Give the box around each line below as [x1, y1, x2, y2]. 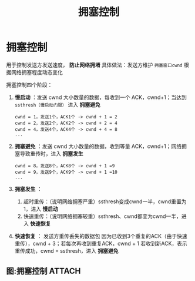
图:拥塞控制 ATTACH [6, 266, 81, 276]
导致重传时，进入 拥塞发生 [19, 150, 83, 157]
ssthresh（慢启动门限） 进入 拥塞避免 [14, 101, 101, 108]
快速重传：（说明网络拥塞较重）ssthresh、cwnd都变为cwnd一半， [23, 213, 182, 220]
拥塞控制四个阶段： [6, 81, 53, 88]
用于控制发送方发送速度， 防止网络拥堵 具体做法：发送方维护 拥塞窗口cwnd [6, 61, 183, 68]
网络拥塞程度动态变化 [11, 68, 63, 75]
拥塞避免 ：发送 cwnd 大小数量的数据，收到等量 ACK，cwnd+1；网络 [14, 143, 182, 150]
